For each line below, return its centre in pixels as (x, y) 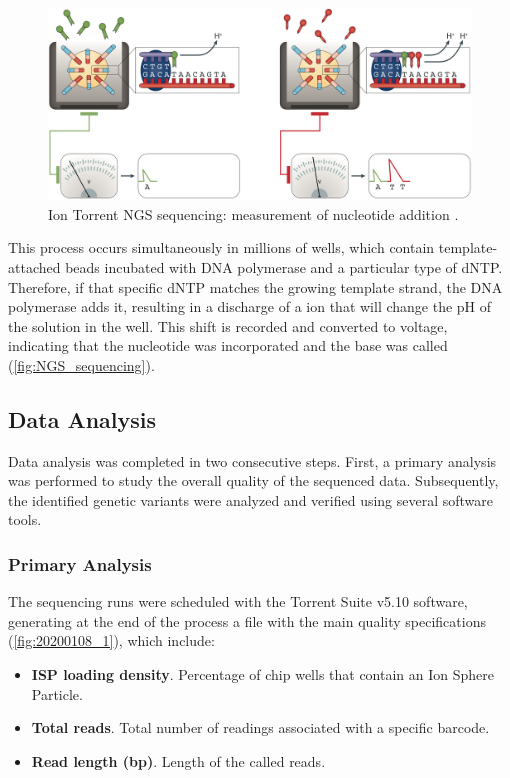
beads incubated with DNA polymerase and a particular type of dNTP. (284, 266)
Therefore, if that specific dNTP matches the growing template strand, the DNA (255, 286)
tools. (25, 519)
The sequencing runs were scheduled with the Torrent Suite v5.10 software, (238, 601)
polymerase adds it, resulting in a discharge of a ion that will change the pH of (250, 306)
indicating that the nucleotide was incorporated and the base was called (228, 345)
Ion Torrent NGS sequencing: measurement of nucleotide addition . (253, 213)
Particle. (57, 693)
